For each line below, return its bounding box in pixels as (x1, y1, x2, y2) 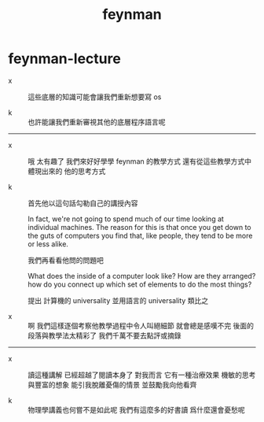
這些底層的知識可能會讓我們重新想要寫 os (27, 92, 162, 102)
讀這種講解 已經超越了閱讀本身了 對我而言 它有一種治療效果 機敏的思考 (27, 370, 256, 379)
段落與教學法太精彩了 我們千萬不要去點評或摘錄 (27, 331, 181, 340)
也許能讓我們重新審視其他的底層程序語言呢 (27, 117, 166, 127)
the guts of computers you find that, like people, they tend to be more (27, 231, 253, 240)
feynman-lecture (8, 50, 122, 68)
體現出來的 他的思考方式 (27, 166, 106, 176)
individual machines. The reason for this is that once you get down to (27, 222, 251, 231)
